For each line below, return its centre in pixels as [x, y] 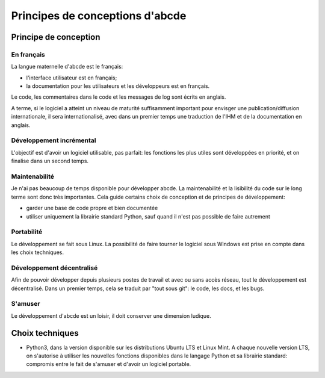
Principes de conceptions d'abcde [99, 16]
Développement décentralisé [54, 268]
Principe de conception [56, 37]
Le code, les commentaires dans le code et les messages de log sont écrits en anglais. [119, 97]
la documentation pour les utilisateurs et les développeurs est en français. [118, 86]
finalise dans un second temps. [50, 161]
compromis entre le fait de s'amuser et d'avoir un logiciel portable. [109, 364]
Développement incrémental [54, 140]
